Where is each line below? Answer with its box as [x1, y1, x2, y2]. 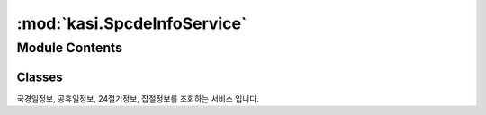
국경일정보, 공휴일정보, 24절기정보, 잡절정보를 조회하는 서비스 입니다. [16, 93, 260, 103]
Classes [16, 69, 63, 84]
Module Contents [16, 40, 123, 56]
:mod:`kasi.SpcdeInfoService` [16, 13, 247, 33]
